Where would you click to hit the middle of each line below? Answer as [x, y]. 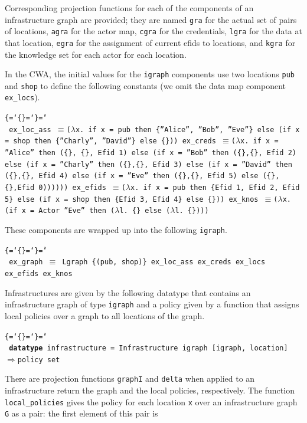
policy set [39, 360]
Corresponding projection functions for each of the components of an [129, 8]
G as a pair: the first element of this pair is [81, 413]
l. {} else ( [145, 211]
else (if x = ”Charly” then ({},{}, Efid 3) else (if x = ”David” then [148, 164]
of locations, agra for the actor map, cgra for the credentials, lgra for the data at [153, 31]
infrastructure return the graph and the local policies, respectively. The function [150, 390]
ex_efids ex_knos [39, 274]
